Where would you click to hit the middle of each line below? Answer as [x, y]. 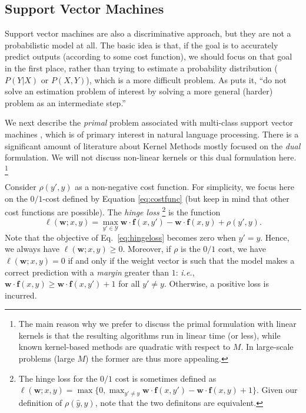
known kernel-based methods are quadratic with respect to [124, 347]
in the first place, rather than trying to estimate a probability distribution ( [141, 68]
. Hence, [275, 237]
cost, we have [242, 249]
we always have [32, 249]
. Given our [277, 390]
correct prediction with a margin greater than [87, 272]
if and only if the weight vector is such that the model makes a [181, 260]
